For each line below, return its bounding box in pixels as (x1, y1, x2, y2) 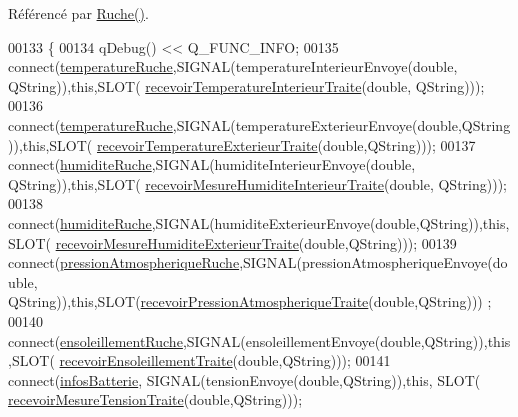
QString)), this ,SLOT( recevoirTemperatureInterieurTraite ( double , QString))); (8, 75, 485, 96)
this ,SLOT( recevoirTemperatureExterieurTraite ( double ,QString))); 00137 (22, 134, 476, 155)
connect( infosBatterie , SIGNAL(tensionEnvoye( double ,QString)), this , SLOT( (8, 369, 481, 390)
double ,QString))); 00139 (304, 232, 457, 253)
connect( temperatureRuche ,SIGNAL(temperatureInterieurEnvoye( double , (8, 56, 458, 77)
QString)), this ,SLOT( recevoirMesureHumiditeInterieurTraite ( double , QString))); (8, 173, 507, 194)
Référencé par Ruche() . (8, 3, 149, 23)
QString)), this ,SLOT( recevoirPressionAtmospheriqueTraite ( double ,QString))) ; (8, 291, 492, 312)
